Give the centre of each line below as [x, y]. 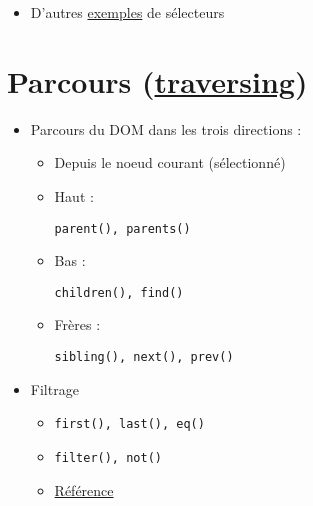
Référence [84, 489]
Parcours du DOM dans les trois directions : [166, 128]
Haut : [74, 195]
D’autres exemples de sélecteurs [127, 12]
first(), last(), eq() [129, 424]
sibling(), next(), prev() [144, 357]
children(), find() [119, 292]
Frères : [77, 324]
